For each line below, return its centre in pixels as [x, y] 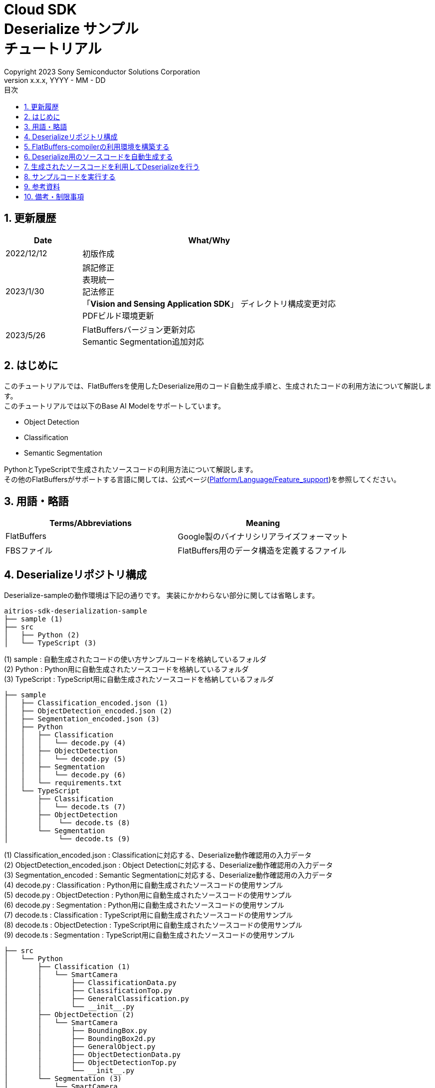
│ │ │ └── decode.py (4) [65, 743]
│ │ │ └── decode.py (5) [65, 759]
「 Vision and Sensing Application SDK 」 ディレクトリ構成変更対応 [209, 303]
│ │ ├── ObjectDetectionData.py [93, 1055]
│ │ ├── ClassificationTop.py [88, 991]
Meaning [263, 523]
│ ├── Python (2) [42, 635]
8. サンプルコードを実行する [70, 176]
